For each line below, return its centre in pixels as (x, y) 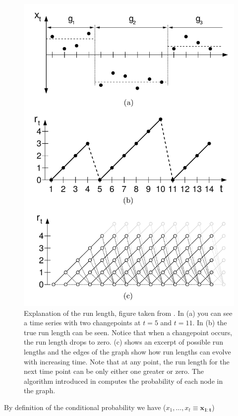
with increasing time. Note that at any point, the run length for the (127, 361)
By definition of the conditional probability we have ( (85, 407)
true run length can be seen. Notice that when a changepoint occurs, (128, 332)
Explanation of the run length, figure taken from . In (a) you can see (128, 313)
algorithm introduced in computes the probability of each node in (123, 381)
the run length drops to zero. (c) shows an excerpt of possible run (123, 342)
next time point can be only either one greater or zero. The (114, 371)
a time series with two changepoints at (82, 323)
